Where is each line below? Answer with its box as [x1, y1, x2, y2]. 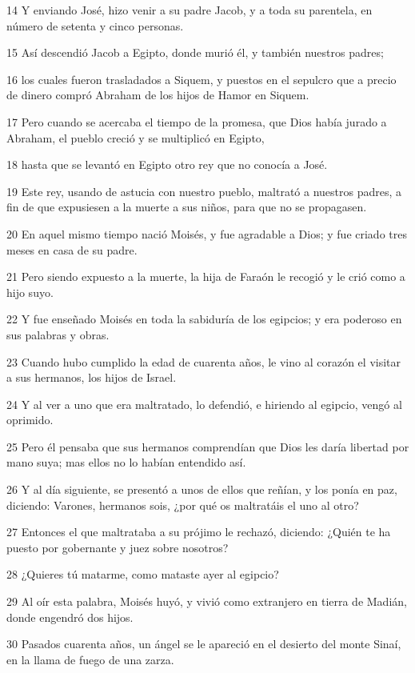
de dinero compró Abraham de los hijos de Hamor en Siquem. [6, 86, 309, 103]
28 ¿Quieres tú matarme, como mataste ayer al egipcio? [6, 566, 279, 583]
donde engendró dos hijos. [6, 608, 134, 625]
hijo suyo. [6, 283, 54, 300]
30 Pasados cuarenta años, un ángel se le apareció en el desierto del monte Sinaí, [6, 635, 401, 652]
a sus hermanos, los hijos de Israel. [6, 369, 177, 386]
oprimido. [6, 411, 54, 428]
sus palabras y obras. [6, 326, 110, 343]
